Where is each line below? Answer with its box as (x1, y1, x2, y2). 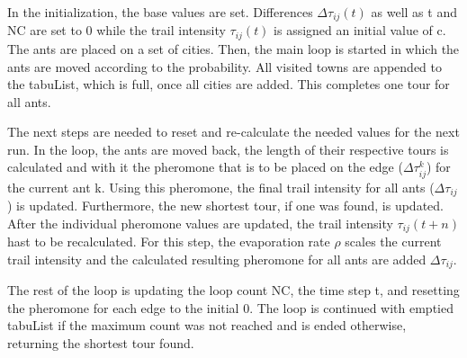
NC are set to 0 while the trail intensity (7, 21, 226, 40)
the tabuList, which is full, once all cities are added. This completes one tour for (7, 75, 450, 94)
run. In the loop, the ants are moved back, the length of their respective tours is (7, 139, 449, 158)
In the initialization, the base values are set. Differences (7, 3, 313, 21)
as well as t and (371, 3, 457, 21)
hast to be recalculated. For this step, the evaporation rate (7, 232, 330, 251)
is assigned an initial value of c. (274, 21, 446, 40)
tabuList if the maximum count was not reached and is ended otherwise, (7, 316, 407, 335)
